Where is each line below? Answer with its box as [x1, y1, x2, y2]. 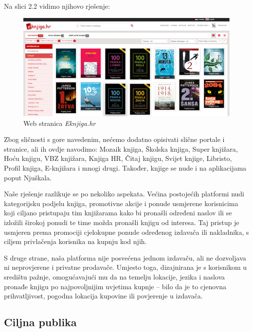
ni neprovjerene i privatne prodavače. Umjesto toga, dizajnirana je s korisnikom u [4, 262, 247, 272]
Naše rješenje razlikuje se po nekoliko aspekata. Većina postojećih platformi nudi [4, 189, 245, 199]
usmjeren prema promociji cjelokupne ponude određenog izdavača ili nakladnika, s [4, 227, 249, 237]
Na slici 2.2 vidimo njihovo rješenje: [4, 1, 110, 11]
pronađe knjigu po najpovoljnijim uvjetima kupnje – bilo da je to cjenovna [4, 281, 227, 291]
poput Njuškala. [4, 172, 52, 182]
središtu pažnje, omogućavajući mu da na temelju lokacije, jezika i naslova [4, 271, 225, 281]
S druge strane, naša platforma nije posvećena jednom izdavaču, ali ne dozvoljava [4, 252, 246, 262]
